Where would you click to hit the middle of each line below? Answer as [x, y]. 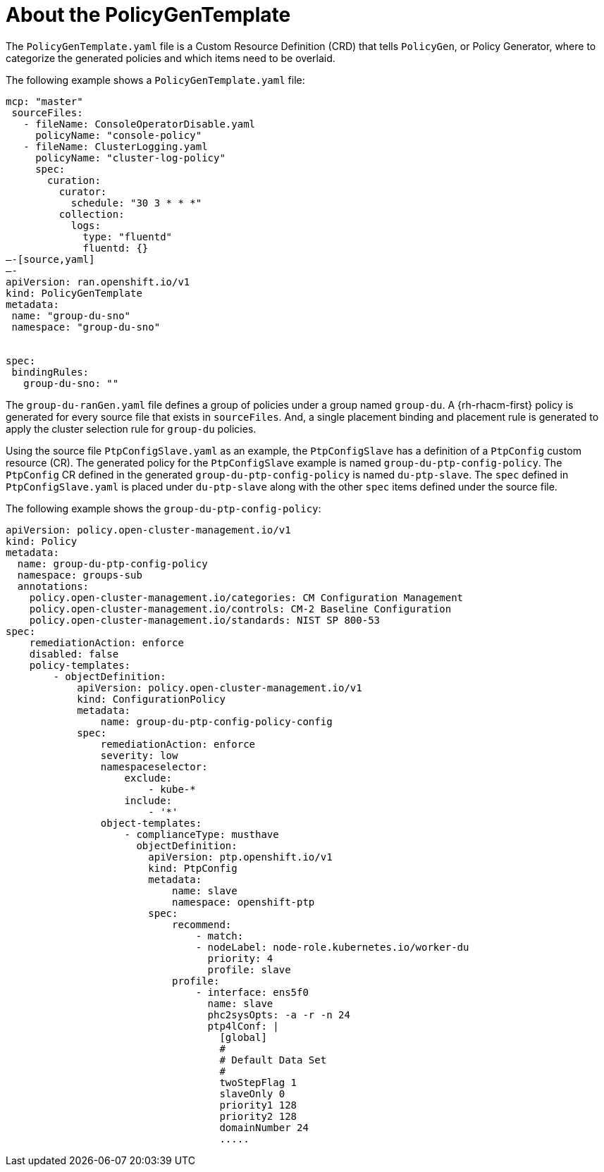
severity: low [139, 755]
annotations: [53, 586]
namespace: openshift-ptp [244, 902]
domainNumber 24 [264, 1127]
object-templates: [151, 823]
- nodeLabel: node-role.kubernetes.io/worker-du [332, 947]
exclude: [148, 778]
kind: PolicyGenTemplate [74, 293]
